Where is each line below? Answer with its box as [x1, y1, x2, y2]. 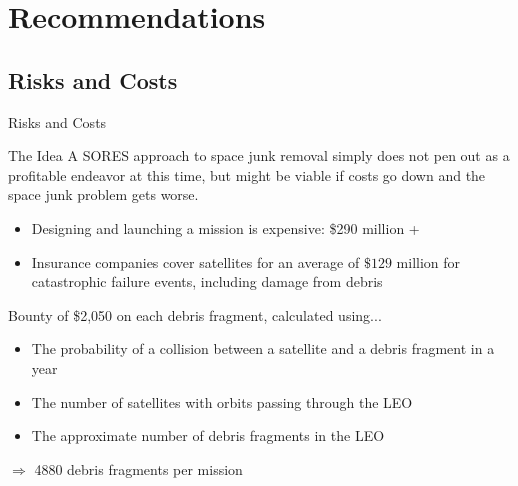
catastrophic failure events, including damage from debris [31, 271, 383, 292]
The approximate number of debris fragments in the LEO [31, 425, 385, 446]
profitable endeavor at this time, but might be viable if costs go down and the [8, 164, 486, 185]
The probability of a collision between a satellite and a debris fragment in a [31, 338, 495, 359]
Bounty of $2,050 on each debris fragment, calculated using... [8, 304, 382, 325]
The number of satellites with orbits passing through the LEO [31, 391, 413, 412]
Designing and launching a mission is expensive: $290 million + [31, 217, 420, 238]
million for [396, 251, 461, 272]
